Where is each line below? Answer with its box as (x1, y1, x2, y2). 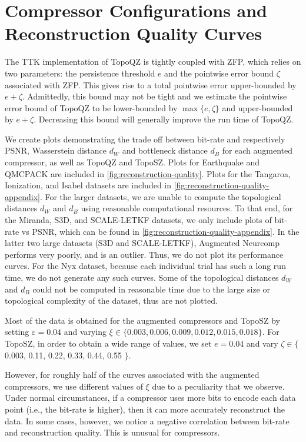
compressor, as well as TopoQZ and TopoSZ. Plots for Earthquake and (5, 156, 260, 168)
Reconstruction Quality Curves (5, 21, 262, 45)
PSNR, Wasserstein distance (5, 144, 107, 157)
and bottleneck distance (122, 144, 208, 157)
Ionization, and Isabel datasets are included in (5, 179, 172, 191)
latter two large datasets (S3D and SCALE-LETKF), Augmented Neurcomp (5, 237, 280, 249)
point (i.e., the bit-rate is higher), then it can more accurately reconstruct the (5, 403, 285, 415)
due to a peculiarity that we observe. (152, 380, 285, 392)
